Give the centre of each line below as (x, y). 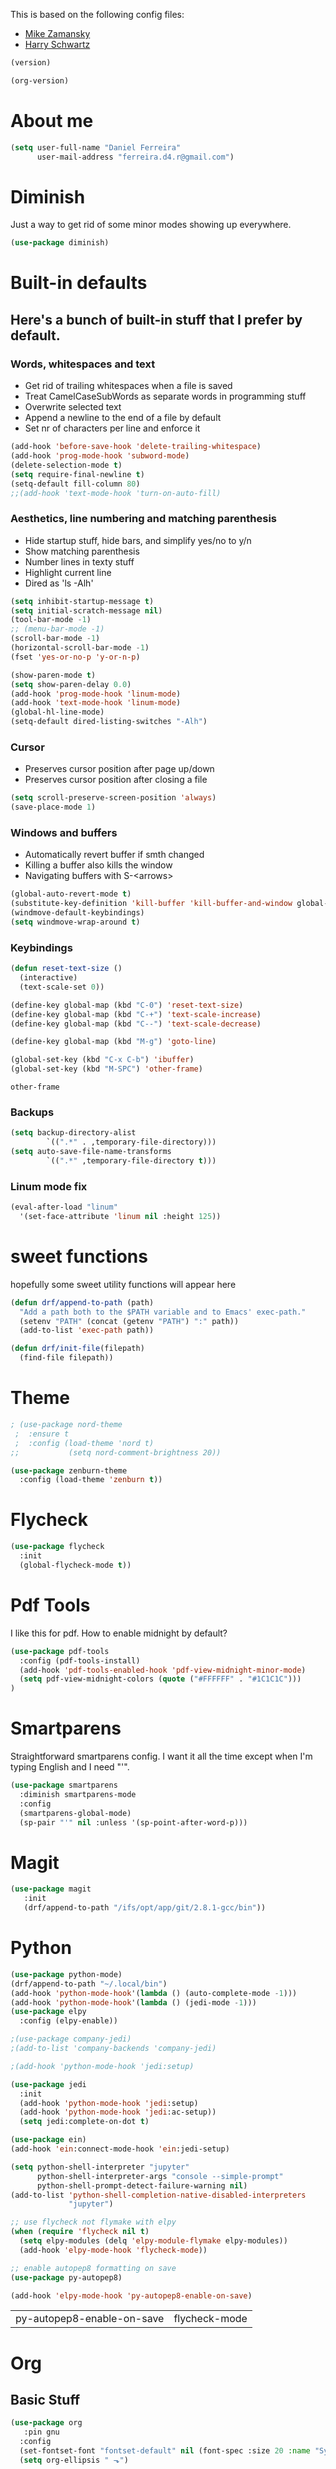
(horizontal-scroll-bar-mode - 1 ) (80, 648)
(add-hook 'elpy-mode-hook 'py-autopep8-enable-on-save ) (131, 2295)
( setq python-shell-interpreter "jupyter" (100, 2167)
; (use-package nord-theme (66, 1425)
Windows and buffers (64, 833)
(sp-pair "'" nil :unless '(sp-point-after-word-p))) (133, 1822)
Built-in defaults (79, 283)
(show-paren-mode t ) (53, 675)
